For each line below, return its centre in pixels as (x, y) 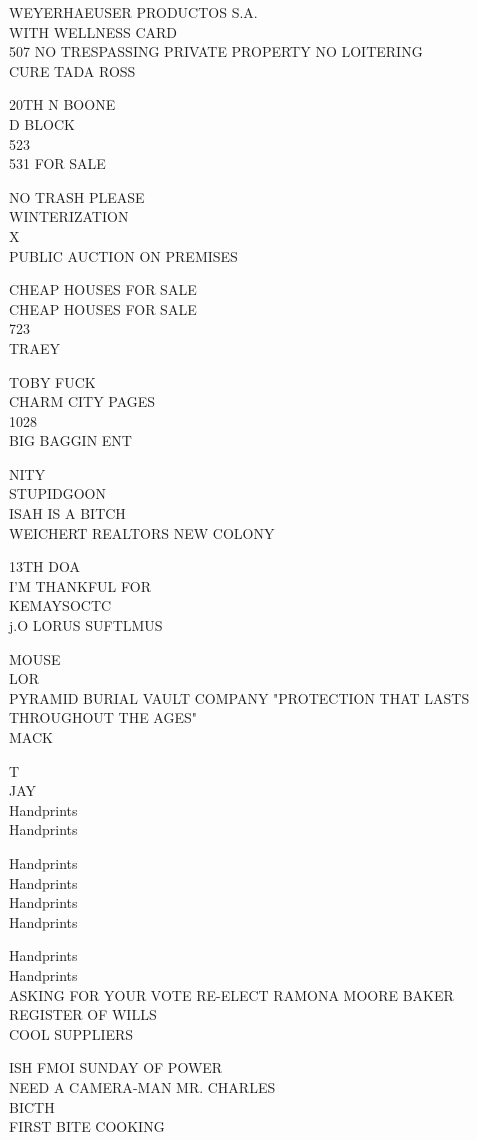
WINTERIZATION (69, 216)
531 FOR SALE (57, 163)
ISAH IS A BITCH (67, 513)
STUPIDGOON (57, 493)
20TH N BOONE (62, 104)
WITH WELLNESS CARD (93, 31)
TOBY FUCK (52, 381)
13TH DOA (44, 566)
